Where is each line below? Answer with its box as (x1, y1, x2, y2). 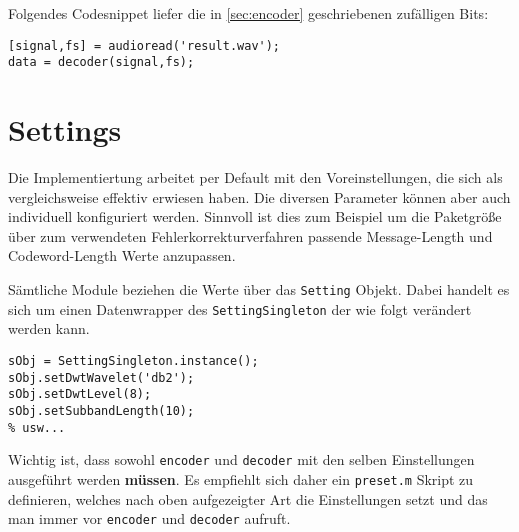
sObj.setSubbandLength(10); (8, 403, 195, 418)
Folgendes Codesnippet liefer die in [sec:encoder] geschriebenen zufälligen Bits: (8, 3, 489, 23)
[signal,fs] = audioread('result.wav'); (8, 38, 281, 53)
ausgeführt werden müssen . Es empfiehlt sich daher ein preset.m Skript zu (8, 468, 474, 489)
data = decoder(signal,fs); (8, 55, 195, 70)
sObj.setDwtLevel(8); (8, 387, 152, 402)
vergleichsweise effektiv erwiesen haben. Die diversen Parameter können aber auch (8, 186, 511, 207)
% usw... (8, 420, 66, 435)
